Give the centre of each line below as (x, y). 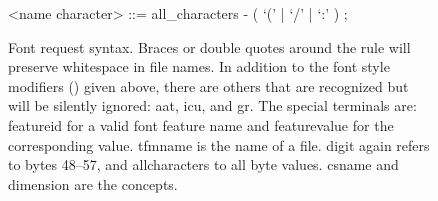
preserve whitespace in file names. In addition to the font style (199, 66)
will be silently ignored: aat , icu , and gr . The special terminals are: (212, 105)
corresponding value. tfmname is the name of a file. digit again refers (219, 144)
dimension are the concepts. (93, 183)
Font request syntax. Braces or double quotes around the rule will (209, 46)
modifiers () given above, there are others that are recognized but (208, 85)
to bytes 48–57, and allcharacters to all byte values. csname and (203, 164)
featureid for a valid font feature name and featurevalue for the (201, 124)
